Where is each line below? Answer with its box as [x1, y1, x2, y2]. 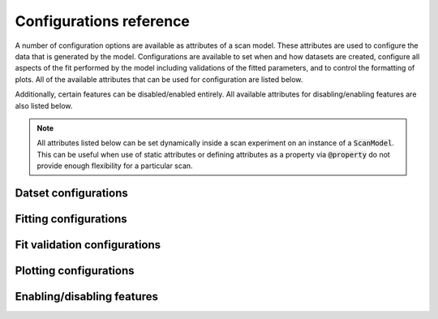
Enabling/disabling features [15, 289, 158, 304]
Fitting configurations [15, 212, 127, 226]
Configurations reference [15, 12, 191, 30]
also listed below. [15, 101, 73, 110]
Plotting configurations [15, 264, 135, 278]
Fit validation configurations [15, 238, 161, 252]
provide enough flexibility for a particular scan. [36, 161, 194, 170]
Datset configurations [15, 186, 129, 200]
